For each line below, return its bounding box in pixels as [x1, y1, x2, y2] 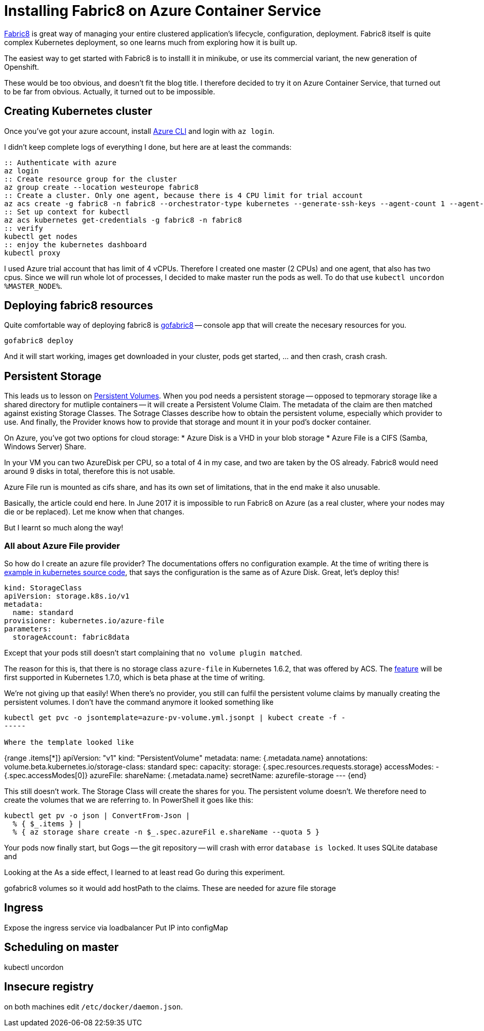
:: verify [4, 224, 43, 232]
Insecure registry [4, 980, 94, 994]
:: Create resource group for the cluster [4, 174, 177, 183]
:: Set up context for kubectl [4, 207, 130, 216]
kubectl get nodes [4, 232, 78, 241]
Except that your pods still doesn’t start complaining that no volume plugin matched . [4, 648, 302, 658]
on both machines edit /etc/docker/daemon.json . [4, 1002, 183, 1011]
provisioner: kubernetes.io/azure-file [4, 617, 164, 625]
